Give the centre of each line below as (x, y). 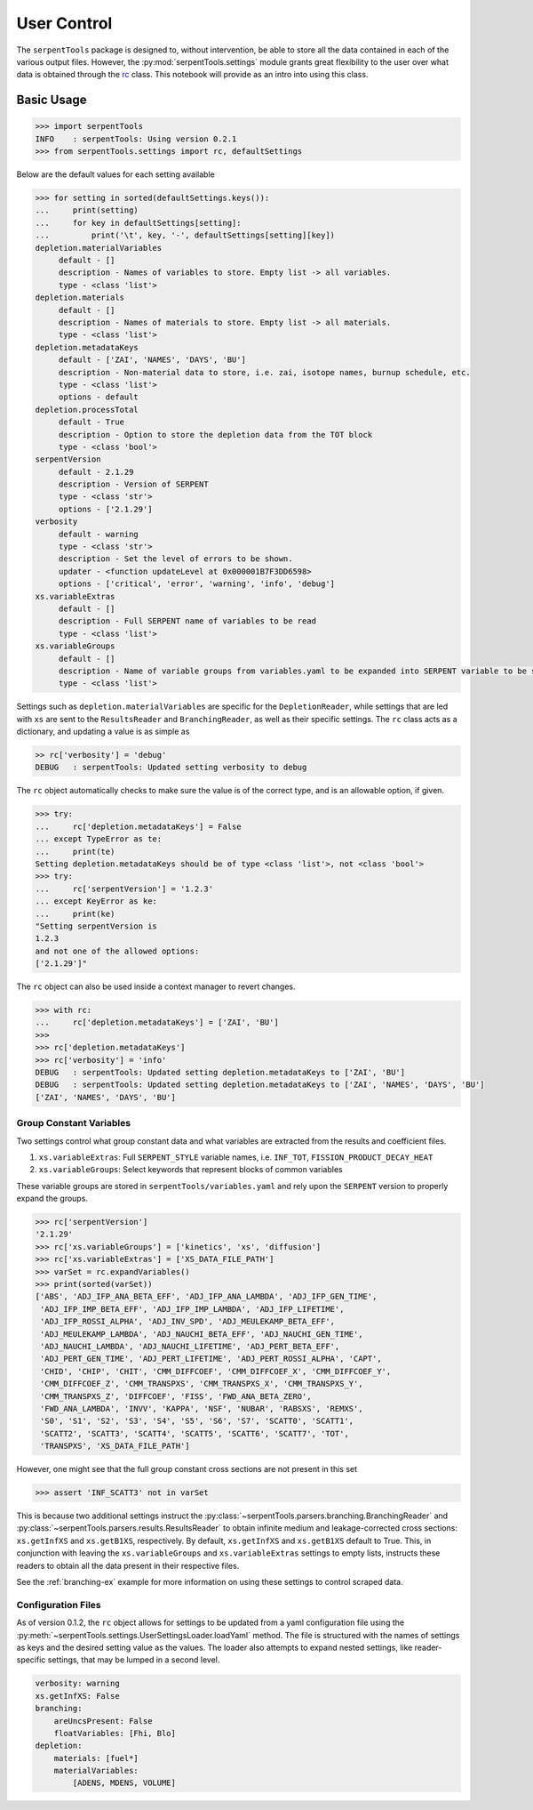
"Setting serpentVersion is (96, 926)
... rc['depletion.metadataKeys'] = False (138, 826)
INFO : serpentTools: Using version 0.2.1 (136, 139)
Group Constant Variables (74, 1123)
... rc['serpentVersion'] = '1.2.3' (124, 889)
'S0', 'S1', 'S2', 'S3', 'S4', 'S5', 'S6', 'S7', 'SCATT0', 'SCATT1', (197, 1421)
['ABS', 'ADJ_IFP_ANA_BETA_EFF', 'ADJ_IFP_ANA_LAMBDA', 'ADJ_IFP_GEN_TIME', (206, 1297)
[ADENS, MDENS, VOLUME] (124, 1783)
